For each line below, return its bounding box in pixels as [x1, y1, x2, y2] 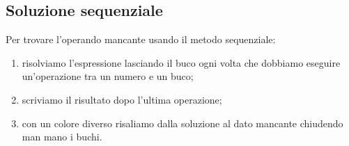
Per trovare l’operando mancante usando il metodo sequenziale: [6, 32, 276, 47]
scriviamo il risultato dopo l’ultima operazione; [22, 92, 222, 106]
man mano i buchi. [22, 129, 102, 144]
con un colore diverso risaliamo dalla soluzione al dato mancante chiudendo [22, 115, 343, 130]
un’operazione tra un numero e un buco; [22, 69, 194, 83]
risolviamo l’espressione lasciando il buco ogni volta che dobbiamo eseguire [22, 55, 341, 70]
